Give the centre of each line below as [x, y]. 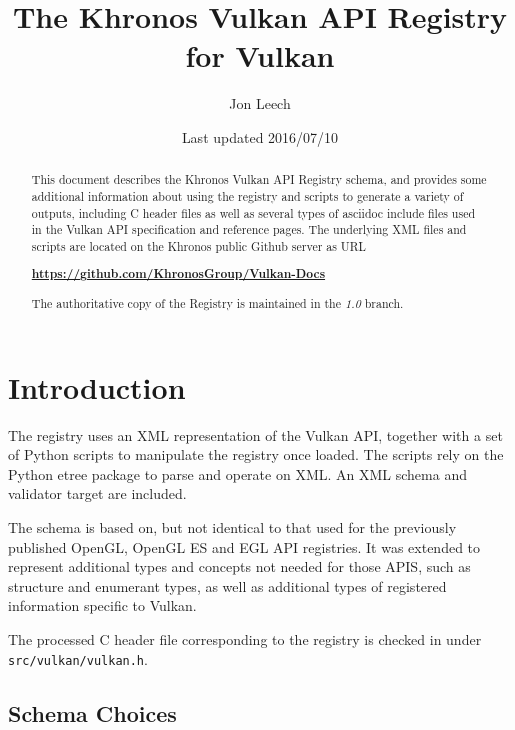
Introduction [97, 386]
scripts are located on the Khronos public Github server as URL [198, 245]
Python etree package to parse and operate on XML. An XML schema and [237, 473]
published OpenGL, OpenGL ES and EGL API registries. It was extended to [244, 546]
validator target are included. [97, 493]
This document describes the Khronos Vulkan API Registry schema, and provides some [259, 179]
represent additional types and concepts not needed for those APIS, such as [239, 566]
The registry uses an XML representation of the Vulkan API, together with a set [255, 434]
